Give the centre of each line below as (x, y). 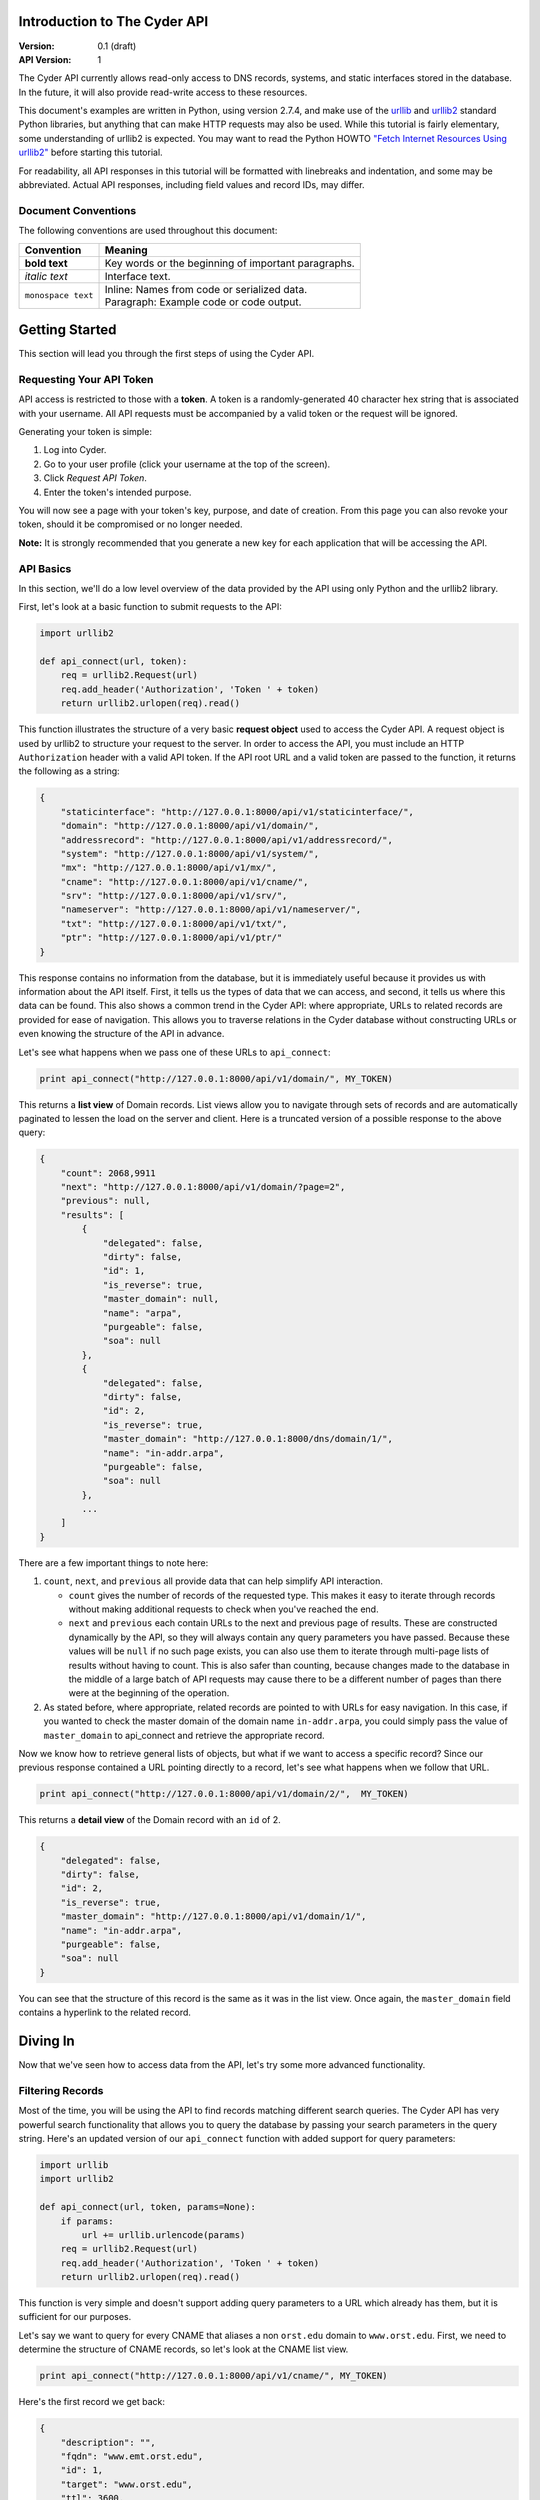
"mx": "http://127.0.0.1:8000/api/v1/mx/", (168, 868)
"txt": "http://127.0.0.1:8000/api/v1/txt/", (174, 923)
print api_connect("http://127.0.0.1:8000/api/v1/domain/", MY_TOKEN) (216, 1078)
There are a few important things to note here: (113, 1562)
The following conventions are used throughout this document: (148, 231)
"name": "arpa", (142, 1313)
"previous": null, (105, 1201)
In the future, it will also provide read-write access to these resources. (163, 92)
